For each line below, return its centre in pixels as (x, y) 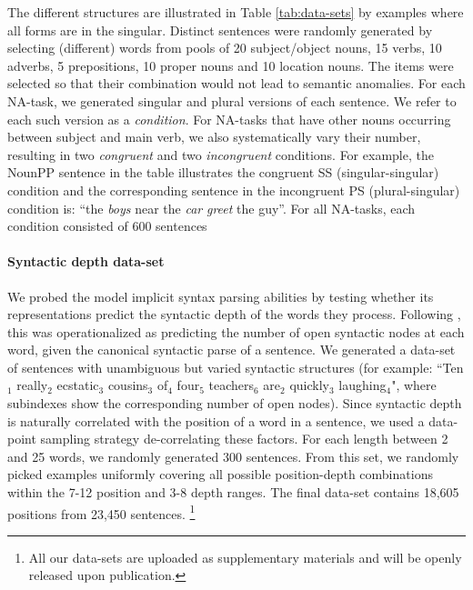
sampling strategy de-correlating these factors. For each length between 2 (244, 439)
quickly (309, 385)
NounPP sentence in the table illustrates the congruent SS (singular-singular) (223, 172)
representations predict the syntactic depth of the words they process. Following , (234, 314)
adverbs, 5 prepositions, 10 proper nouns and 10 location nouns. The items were (231, 65)
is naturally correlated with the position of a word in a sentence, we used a (216, 420)
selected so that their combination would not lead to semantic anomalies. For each (236, 83)
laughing (362, 385)
